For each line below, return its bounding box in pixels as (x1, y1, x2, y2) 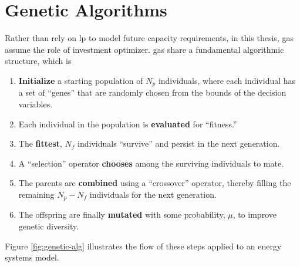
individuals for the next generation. (89, 188, 217, 200)
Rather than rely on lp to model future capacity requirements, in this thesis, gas (5, 32, 294, 44)
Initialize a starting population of (18, 74, 143, 86)
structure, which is (5, 55, 72, 67)
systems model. (5, 251, 59, 263)
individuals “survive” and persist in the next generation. (77, 137, 280, 150)
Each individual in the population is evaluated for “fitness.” (18, 117, 237, 130)
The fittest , (18, 137, 62, 150)
